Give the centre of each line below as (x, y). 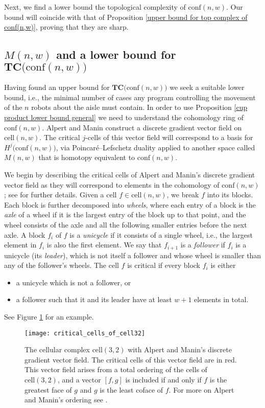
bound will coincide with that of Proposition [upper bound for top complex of (126, 17)
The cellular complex (57, 349)
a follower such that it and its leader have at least (94, 299)
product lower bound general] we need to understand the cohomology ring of (124, 117)
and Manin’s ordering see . (66, 400)
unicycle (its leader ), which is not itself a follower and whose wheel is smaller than (133, 255)
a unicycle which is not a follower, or (74, 282)
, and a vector (79, 379)
